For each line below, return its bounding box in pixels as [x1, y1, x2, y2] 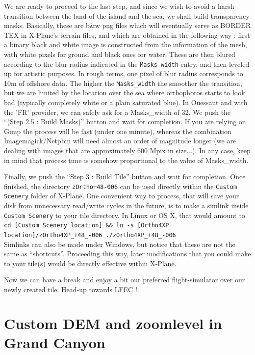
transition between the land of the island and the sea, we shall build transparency [4, 10, 250, 21]
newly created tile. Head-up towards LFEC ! [4, 284, 137, 295]
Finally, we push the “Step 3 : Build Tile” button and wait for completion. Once [4, 171, 246, 182]
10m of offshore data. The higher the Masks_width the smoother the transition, [4, 78, 242, 88]
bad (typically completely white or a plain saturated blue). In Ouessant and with [4, 97, 248, 108]
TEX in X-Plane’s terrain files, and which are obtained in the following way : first [4, 29, 250, 40]
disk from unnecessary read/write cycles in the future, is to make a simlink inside [4, 200, 249, 211]
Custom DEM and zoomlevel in [4, 313, 222, 333]
